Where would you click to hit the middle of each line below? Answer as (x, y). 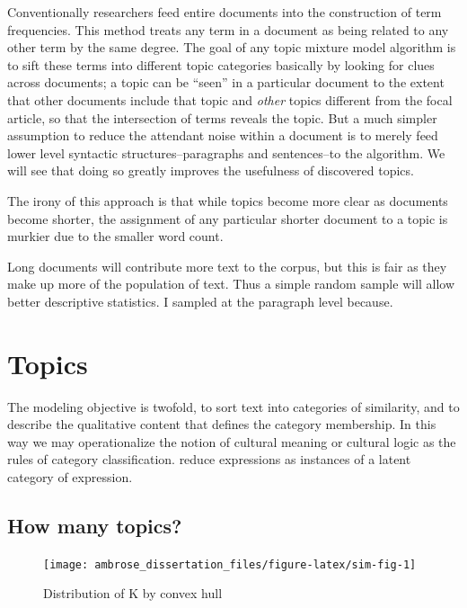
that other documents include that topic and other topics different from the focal (230, 99)
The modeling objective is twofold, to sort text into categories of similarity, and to (233, 406)
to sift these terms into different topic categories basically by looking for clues (221, 64)
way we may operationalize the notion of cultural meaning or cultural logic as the (232, 441)
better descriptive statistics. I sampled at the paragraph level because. (200, 301)
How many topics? (95, 525)
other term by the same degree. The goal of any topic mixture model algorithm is (232, 47)
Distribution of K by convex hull (133, 593)
